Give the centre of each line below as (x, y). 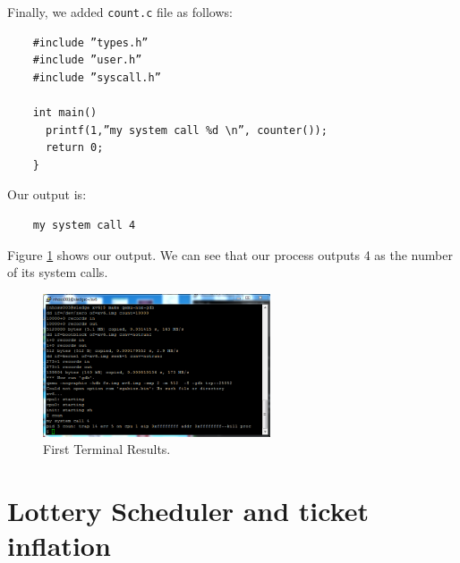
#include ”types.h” (90, 42)
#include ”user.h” (87, 60)
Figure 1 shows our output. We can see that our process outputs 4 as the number (230, 254)
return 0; (74, 148)
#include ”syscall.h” (97, 77)
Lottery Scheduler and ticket (188, 510)
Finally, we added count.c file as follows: (120, 12)
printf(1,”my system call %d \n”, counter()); (186, 130)
